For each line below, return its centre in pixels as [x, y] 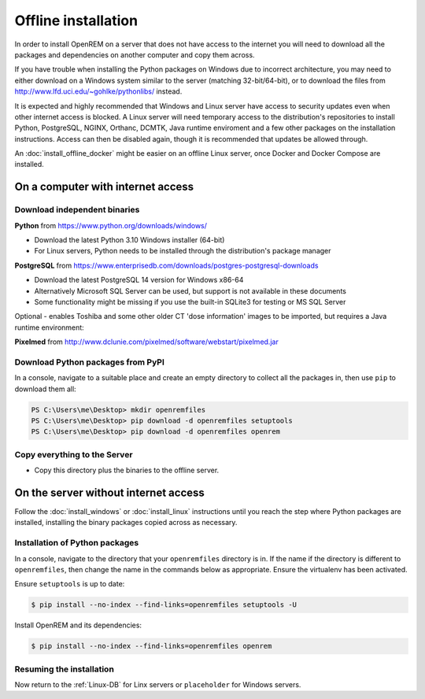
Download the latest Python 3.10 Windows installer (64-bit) [129, 240]
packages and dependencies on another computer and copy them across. [135, 54]
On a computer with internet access [104, 187]
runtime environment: [49, 327]
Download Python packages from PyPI [90, 362]
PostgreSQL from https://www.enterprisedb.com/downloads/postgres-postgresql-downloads [166, 265]
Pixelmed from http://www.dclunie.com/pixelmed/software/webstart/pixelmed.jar [146, 342]
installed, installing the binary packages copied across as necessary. [126, 523]
